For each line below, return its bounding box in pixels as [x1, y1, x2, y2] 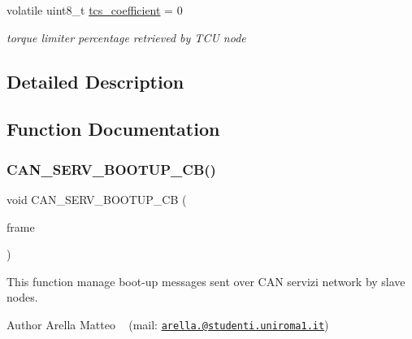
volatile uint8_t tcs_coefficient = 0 [7, 2, 183, 18]
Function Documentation [7, 116, 220, 141]
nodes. [7, 289, 38, 306]
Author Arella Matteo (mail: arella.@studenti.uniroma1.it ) [7, 315, 329, 332]
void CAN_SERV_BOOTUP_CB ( [7, 190, 187, 207]
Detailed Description [7, 68, 184, 93]
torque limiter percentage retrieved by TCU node [7, 28, 246, 46]
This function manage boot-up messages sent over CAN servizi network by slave [7, 272, 405, 289]
